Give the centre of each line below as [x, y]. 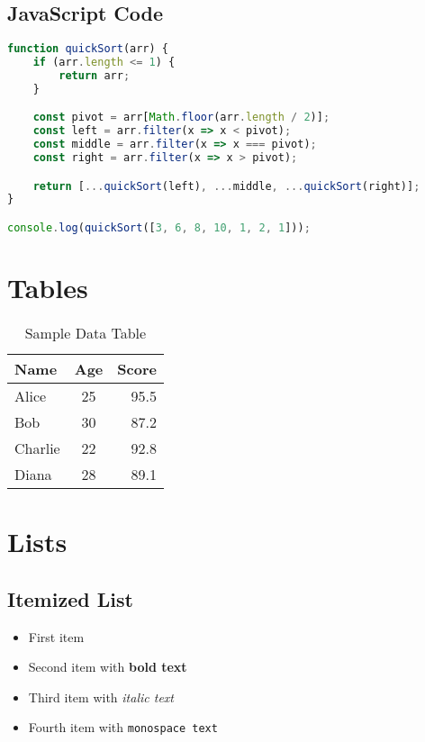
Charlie [37, 448]
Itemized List [70, 598]
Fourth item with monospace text [123, 727]
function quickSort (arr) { [88, 49]
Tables [48, 287]
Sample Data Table [86, 332]
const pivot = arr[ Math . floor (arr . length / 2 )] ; [181, 118]
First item [56, 636]
